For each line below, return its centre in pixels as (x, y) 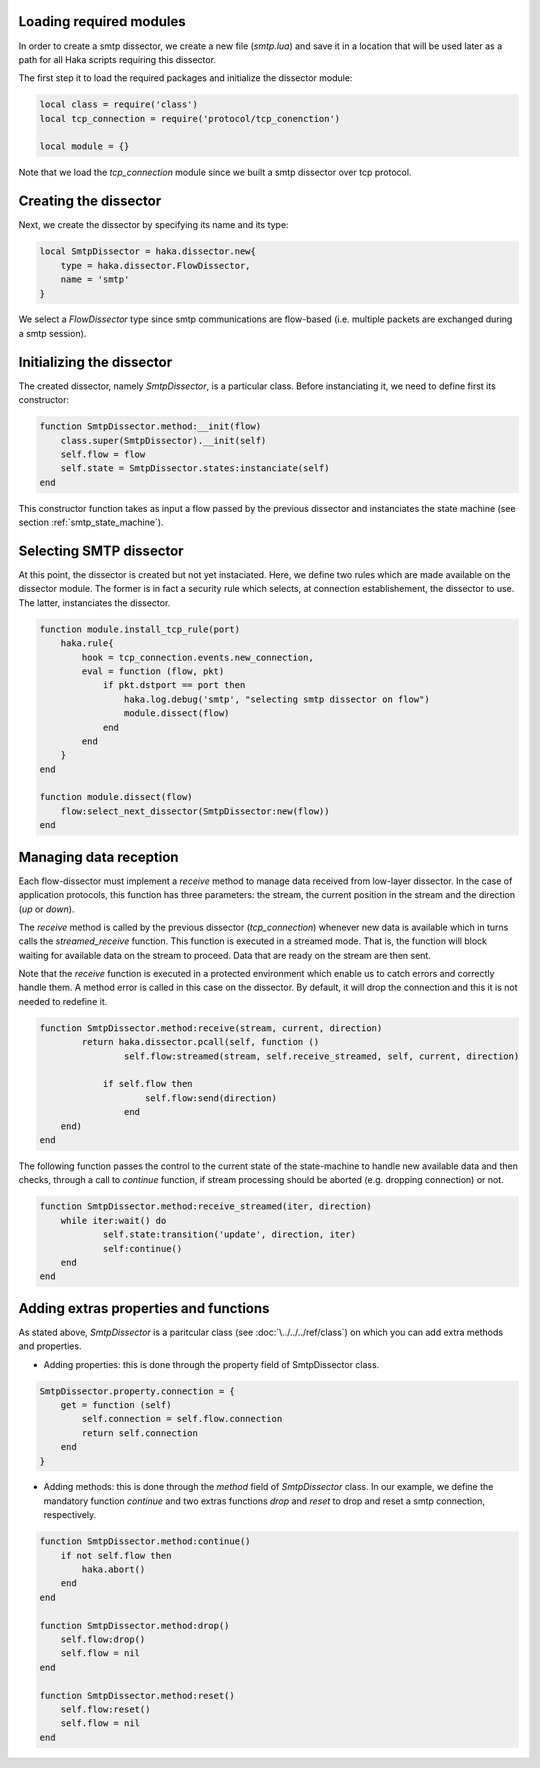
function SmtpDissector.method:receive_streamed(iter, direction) (205, 1206)
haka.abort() (113, 1569)
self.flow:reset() (105, 1709)
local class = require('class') (119, 104)
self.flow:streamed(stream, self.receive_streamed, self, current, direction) (321, 1056)
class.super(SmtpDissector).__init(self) (163, 440)
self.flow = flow (103, 454)
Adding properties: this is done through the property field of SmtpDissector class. (211, 1364)
